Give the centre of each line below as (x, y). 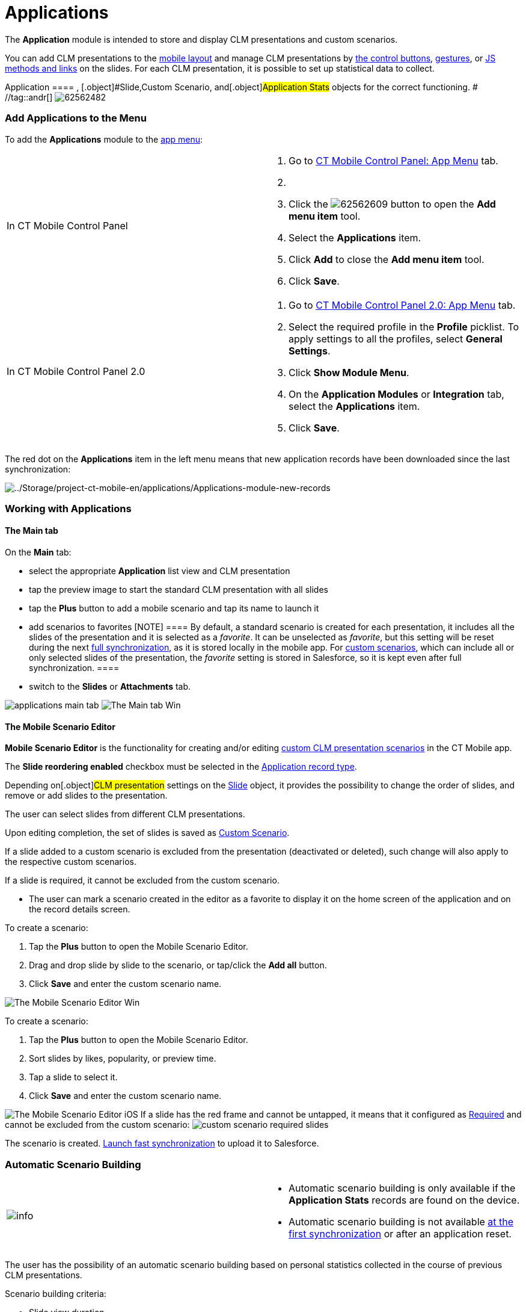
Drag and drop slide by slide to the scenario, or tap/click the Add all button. (178, 965)
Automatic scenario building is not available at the (401, 1222)
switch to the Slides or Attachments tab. (110, 687)
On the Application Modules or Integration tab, (396, 394)
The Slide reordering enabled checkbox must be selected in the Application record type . (181, 767)
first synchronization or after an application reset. (400, 1234)
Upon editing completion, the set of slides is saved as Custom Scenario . (147, 833)
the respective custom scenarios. (71, 862)
